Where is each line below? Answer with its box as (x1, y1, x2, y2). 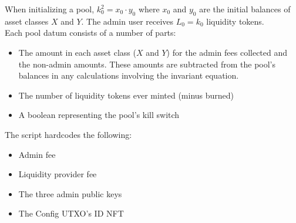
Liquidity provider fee (18, 168, 97, 180)
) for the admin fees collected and (166, 46, 288, 58)
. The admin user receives (81, 15, 174, 27)
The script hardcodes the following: (5, 128, 132, 140)
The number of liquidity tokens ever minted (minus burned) (18, 89, 234, 101)
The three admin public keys (18, 187, 122, 200)
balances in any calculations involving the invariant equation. (18, 69, 239, 82)
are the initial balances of (199, 3, 291, 15)
